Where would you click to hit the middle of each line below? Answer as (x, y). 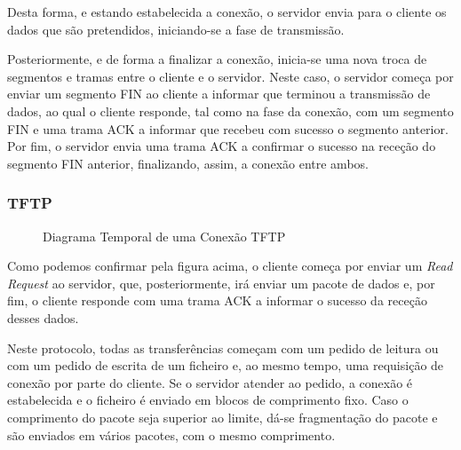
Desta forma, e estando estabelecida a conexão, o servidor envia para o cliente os (227, 12)
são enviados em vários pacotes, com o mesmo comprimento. (171, 434)
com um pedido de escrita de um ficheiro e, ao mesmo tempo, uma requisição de (226, 365)
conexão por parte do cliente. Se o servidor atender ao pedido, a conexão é (210, 382)
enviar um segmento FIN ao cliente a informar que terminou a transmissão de (219, 94)
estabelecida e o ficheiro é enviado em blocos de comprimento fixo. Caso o (208, 400)
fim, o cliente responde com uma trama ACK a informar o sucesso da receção (217, 300)
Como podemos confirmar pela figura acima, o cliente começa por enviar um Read (230, 266)
